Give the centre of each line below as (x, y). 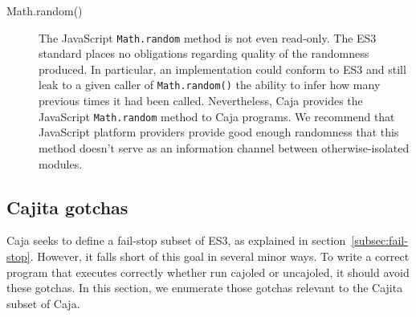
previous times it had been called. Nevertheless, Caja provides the (201, 101)
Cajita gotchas (67, 207)
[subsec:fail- (379, 240)
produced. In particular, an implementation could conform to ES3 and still (222, 69)
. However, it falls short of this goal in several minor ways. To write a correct (220, 256)
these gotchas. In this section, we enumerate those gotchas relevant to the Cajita (205, 288)
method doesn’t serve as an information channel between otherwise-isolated (224, 147)
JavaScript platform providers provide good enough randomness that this (219, 132)
